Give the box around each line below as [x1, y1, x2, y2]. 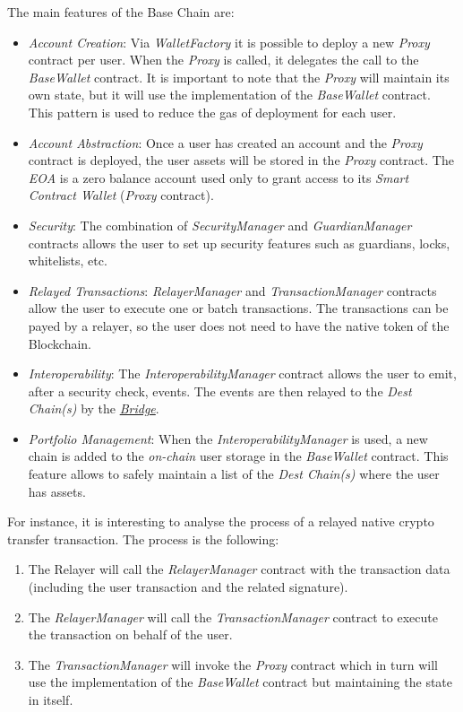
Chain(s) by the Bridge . [28, 399, 159, 418]
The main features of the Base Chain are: [7, 3, 235, 21]
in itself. [28, 690, 73, 708]
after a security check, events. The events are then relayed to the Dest [28, 381, 412, 400]
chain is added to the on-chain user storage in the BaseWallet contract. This [28, 447, 449, 465]
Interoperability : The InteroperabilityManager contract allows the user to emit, [28, 364, 457, 383]
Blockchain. [28, 334, 91, 352]
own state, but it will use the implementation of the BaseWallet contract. [28, 85, 431, 104]
